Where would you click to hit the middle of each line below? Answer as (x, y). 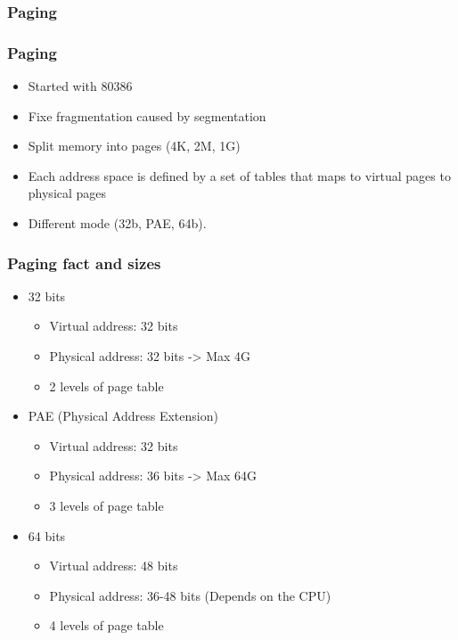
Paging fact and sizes (84, 263)
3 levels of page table (106, 505)
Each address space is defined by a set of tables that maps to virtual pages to (239, 175)
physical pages (67, 193)
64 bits (47, 535)
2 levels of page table (106, 386)
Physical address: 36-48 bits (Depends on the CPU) (190, 595)
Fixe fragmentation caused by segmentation (147, 115)
